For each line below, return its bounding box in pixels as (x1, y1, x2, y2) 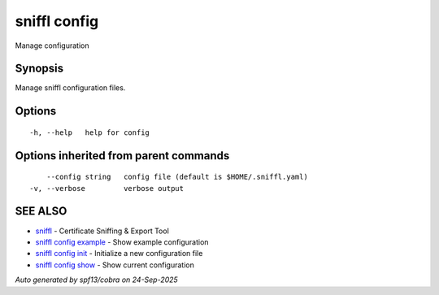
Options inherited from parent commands (15, 149, 230, 163)
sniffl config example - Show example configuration (35, 236, 209, 247)
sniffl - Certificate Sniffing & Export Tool (35, 226, 170, 236)
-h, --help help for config (29, 128, 150, 137)
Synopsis (15, 62, 64, 76)
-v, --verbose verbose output (29, 184, 185, 193)
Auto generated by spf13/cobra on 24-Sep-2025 (15, 275, 178, 284)
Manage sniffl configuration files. (15, 83, 126, 93)
